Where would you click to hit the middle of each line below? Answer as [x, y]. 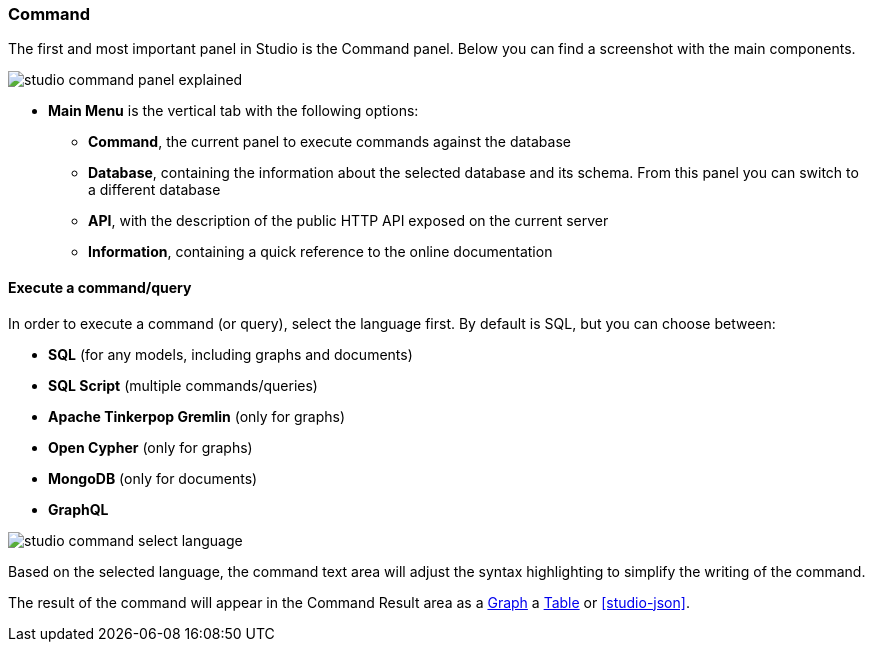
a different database [154, 190]
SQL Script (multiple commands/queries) [183, 385]
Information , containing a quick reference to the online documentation [320, 252]
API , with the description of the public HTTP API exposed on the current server [348, 221]
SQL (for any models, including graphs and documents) [230, 354]
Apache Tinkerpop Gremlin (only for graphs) [197, 416]
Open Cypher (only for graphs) [150, 447]
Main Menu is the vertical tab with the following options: [233, 111]
